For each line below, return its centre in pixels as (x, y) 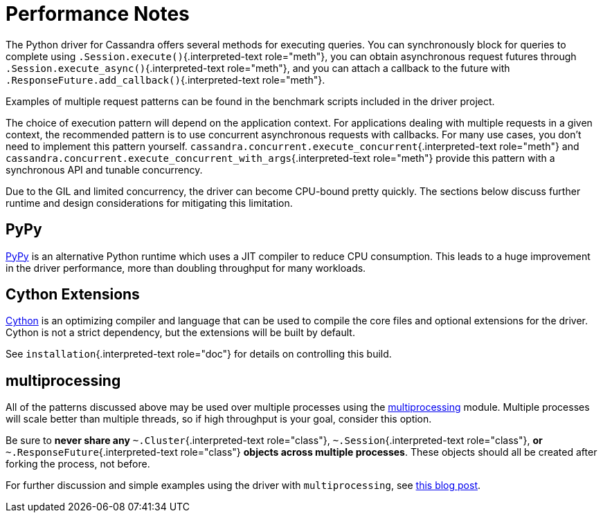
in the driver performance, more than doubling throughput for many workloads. (186, 268)
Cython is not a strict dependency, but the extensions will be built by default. (180, 333)
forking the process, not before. (78, 464)
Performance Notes (98, 14)
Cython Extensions (73, 295)
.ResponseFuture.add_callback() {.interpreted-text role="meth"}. (165, 80)
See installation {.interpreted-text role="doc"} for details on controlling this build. (199, 354)
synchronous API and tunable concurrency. (104, 169)
